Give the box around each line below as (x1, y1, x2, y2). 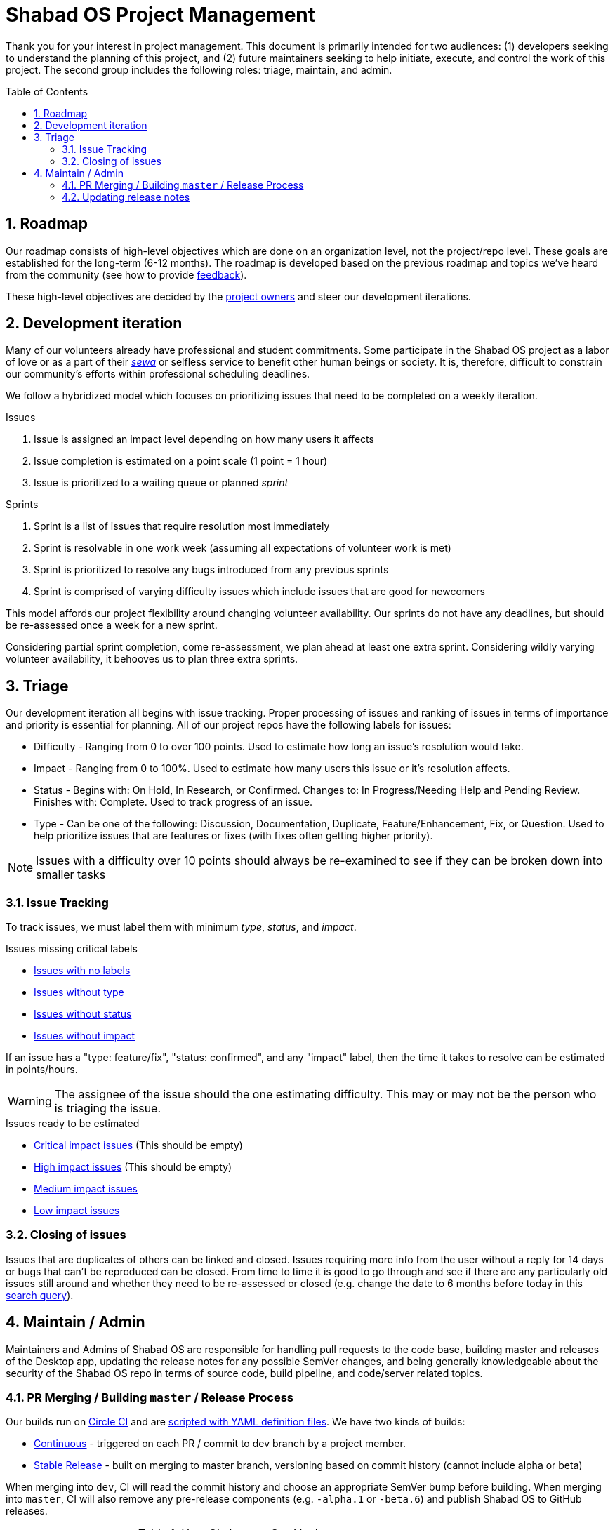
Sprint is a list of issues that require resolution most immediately (34, 520, 330, 533)
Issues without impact (34, 1030, 135, 1042)
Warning (8, 1094, 52, 1109)
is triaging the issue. (54, 1101, 161, 1116)
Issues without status (34, 1008, 132, 1020)
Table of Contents (6, 85, 88, 98)
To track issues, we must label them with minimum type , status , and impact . (6, 921, 357, 933)
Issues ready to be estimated (6, 1117, 140, 1130)
